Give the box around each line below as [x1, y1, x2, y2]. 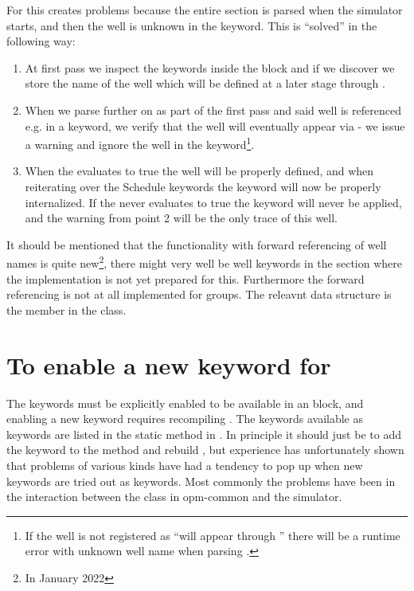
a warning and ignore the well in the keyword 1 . [25, 134, 255, 152]
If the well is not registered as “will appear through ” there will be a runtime [25, 526, 400, 543]
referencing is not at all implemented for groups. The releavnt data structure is [6, 286, 392, 303]
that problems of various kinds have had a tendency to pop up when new [6, 456, 363, 473]
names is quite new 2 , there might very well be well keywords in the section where [6, 252, 403, 272]
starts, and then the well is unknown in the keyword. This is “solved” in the [6, 17, 377, 33]
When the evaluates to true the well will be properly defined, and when [25, 162, 374, 179]
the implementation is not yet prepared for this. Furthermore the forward [6, 270, 365, 287]
